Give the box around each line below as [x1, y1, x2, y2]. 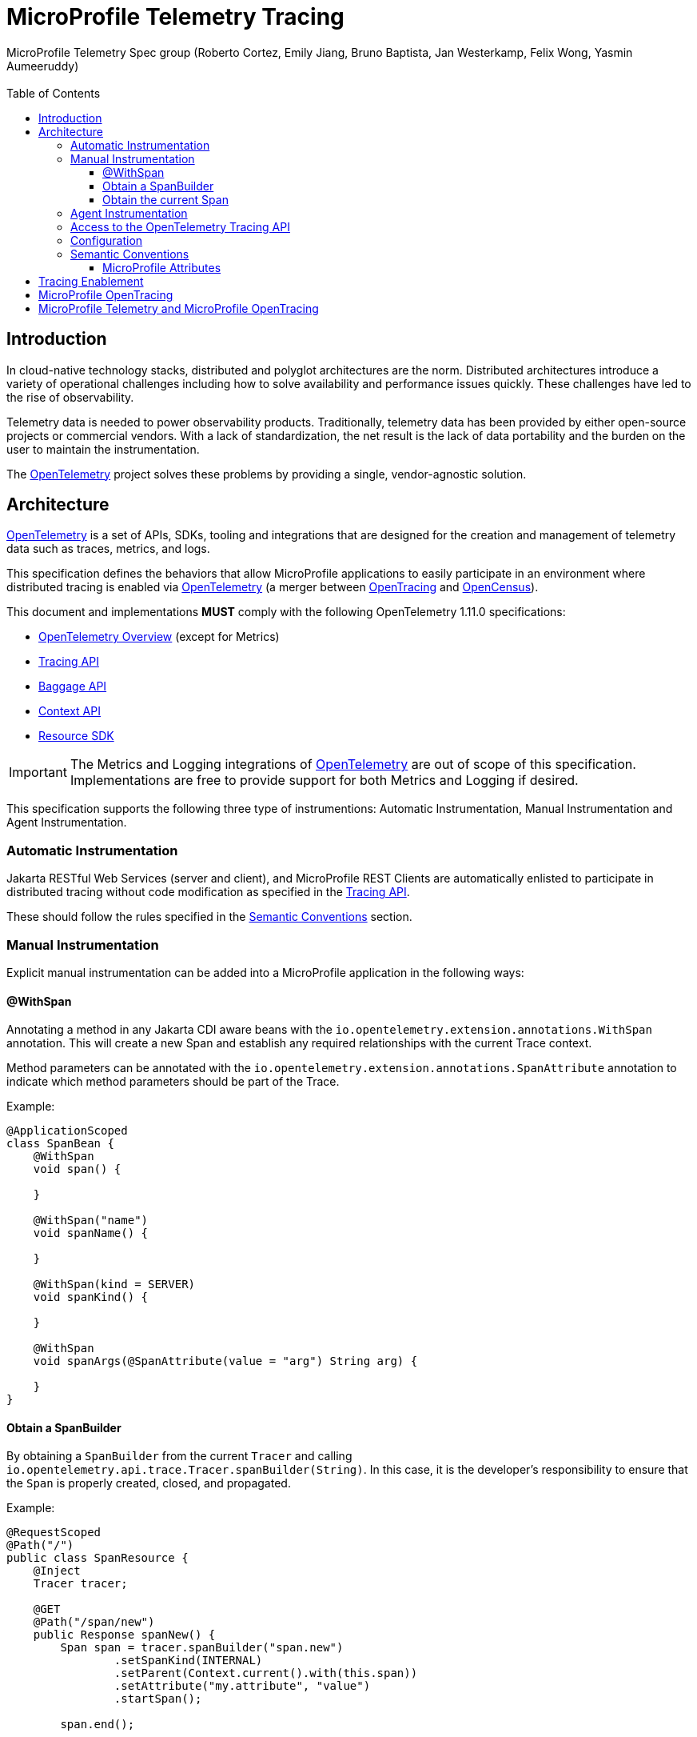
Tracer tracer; [33, 1577, 128, 1591]
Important [9, 764, 67, 781]
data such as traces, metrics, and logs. [6, 542, 210, 556]
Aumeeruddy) [6, 58, 79, 73]
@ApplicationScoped [6, 1124, 128, 1138]
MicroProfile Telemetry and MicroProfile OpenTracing [38, 301, 319, 315]
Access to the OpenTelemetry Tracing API [70, 219, 290, 234]
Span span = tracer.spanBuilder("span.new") [60, 1641, 344, 1655]
